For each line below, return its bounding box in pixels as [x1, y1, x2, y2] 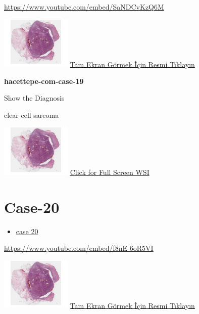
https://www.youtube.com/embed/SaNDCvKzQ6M [4, 2, 164, 12]
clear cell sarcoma [4, 109, 59, 120]
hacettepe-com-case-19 [4, 75, 84, 86]
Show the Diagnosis [4, 93, 65, 103]
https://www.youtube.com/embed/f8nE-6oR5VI [4, 243, 154, 253]
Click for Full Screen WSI [70, 166, 150, 177]
